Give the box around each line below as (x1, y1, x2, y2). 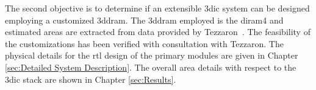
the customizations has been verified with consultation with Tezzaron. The (5, 37, 284, 50)
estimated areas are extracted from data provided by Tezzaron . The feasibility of (5, 25, 311, 38)
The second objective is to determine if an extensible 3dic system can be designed (5, 2, 310, 14)
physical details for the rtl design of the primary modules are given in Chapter (5, 49, 298, 62)
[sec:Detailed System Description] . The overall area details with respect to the (5, 60, 296, 73)
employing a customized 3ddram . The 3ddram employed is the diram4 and (5, 13, 284, 26)
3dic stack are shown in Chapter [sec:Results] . (5, 72, 176, 85)
